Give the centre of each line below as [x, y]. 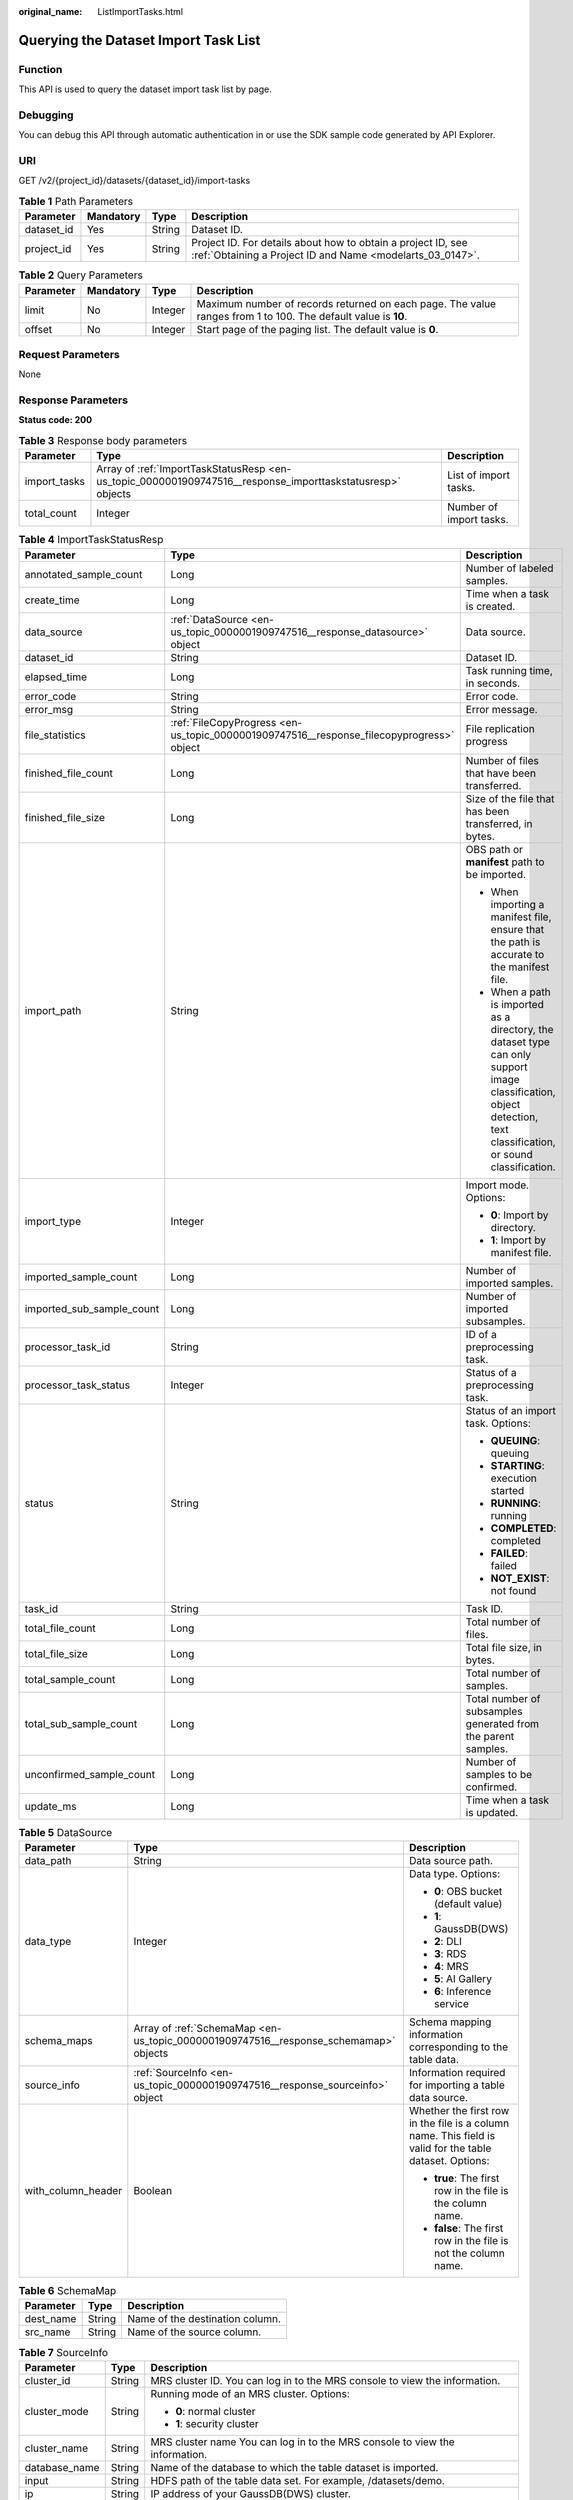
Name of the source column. [194, 2332]
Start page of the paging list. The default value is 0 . [317, 329]
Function [40, 69]
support [509, 1067]
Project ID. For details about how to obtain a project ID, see [329, 243]
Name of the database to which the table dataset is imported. [294, 2467]
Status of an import [511, 1410]
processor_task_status [77, 1385]
